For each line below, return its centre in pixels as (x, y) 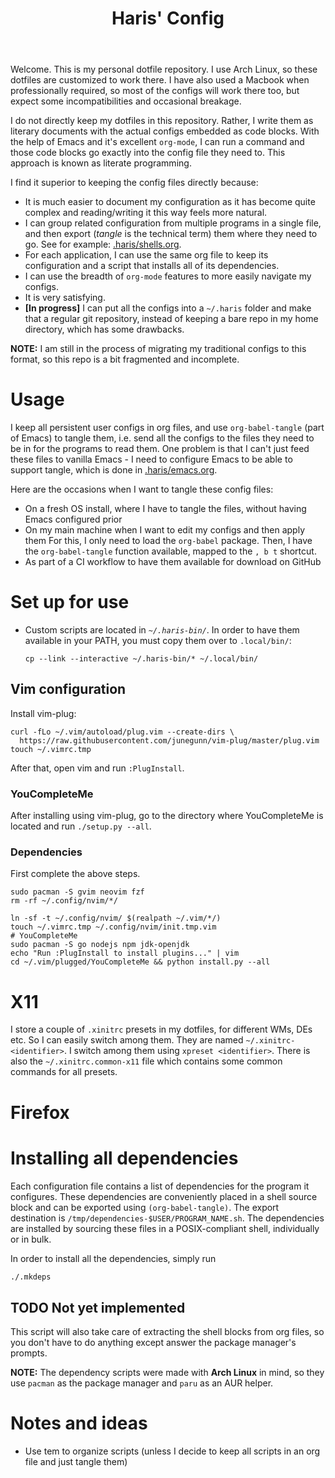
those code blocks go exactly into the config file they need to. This (148, 153)
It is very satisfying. (65, 298)
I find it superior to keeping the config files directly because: (134, 183)
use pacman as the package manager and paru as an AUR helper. (142, 1383)
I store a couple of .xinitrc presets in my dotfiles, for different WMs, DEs (161, 1029)
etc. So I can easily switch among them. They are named (127, 1040)
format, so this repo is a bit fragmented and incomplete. (125, 359)
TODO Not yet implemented (98, 1307)
